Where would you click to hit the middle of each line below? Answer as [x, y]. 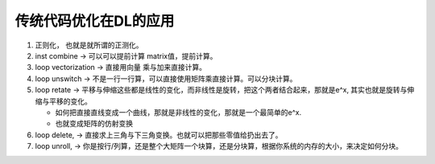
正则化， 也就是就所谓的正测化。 [89, 45]
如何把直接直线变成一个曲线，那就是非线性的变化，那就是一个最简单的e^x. [178, 112]
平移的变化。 [70, 101]
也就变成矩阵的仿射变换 [94, 124]
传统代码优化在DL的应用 [95, 21]
